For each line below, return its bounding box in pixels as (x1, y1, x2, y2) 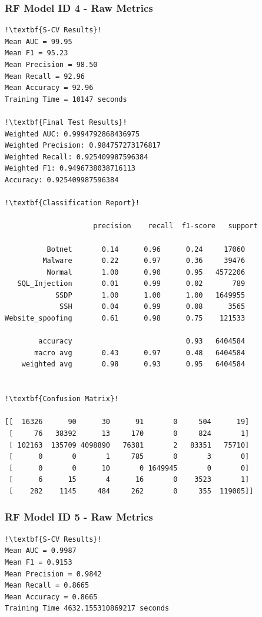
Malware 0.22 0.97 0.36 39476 (42, 256, 246, 265)
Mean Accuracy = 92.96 (5, 84, 94, 92)
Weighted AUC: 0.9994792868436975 (5, 129, 140, 138)
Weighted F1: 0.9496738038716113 (5, 164, 135, 173)
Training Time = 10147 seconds (5, 95, 127, 104)
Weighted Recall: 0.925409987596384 (5, 152, 148, 161)
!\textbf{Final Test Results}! (5, 118, 127, 126)
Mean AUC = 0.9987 (5, 546, 77, 555)
